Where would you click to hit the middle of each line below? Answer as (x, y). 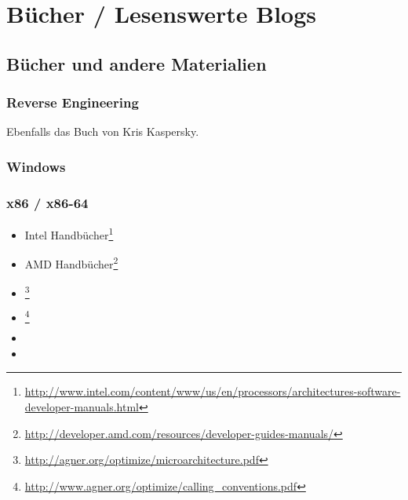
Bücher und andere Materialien (137, 63)
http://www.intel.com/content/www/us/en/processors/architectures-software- (213, 391)
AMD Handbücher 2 (71, 263)
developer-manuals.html (82, 406)
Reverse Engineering (73, 102)
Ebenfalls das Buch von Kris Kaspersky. (103, 131)
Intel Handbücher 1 (69, 234)
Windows (36, 166)
